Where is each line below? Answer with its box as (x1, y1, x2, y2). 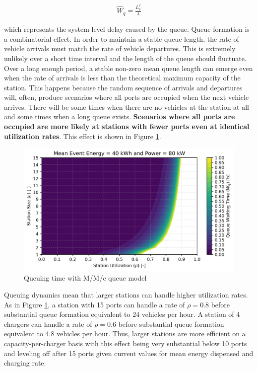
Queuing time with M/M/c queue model (24, 273, 147, 283)
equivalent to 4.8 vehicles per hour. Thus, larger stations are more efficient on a (4, 328, 246, 339)
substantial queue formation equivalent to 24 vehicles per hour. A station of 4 (4, 309, 240, 319)
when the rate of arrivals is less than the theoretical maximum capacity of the (4, 73, 241, 83)
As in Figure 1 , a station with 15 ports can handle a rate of (4, 299, 185, 309)
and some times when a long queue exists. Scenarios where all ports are (4, 111, 235, 122)
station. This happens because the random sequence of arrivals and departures (4, 82, 243, 92)
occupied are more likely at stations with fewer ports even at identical (4, 121, 250, 132)
